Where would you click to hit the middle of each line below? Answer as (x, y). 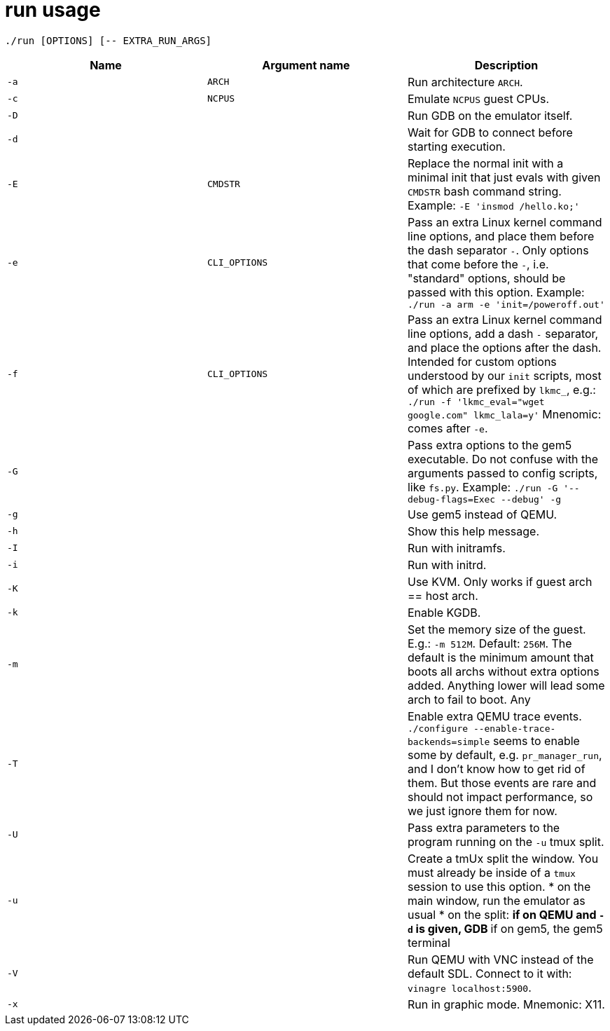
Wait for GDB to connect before (490, 132)
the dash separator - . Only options (498, 250)
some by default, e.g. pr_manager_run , (505, 755)
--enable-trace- (514, 728)
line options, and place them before (501, 236)
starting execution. (456, 146)
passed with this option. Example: (496, 292)
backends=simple (449, 742)
